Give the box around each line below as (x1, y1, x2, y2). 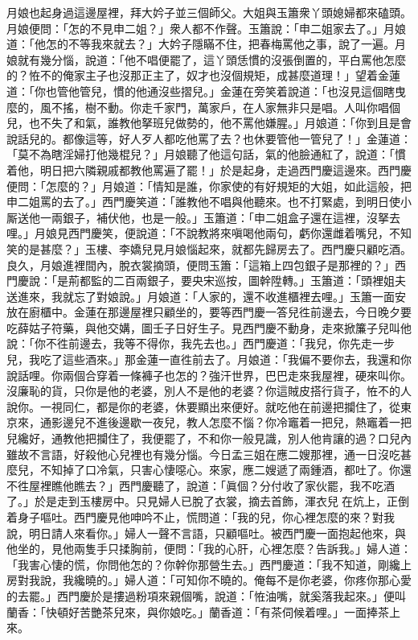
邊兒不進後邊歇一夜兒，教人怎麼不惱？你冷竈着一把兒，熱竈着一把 (62, 414, 412, 431)
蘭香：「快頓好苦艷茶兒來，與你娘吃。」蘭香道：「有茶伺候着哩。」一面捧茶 (6, 603, 389, 620)
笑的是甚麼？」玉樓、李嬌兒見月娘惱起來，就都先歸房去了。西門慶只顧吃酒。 (6, 240, 412, 257)
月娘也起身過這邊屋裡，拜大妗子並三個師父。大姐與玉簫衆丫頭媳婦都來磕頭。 (6, 4, 412, 20)
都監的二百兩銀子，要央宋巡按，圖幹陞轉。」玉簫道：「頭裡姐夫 (79, 272, 406, 289)
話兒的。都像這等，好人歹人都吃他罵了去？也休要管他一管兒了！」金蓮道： (17, 130, 412, 147)
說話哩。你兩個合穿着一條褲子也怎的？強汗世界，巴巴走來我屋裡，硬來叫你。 (6, 366, 412, 383)
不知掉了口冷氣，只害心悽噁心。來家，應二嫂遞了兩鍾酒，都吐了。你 (39, 461, 400, 478)
